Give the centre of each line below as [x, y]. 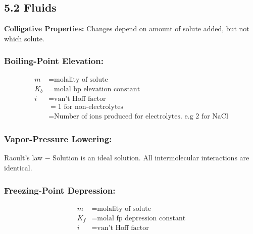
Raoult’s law [23, 158]
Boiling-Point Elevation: [54, 61]
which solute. [24, 38]
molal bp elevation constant [97, 89]
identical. [18, 168]
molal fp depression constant [141, 218]
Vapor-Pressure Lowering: [58, 139]
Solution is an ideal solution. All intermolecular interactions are [151, 158]
